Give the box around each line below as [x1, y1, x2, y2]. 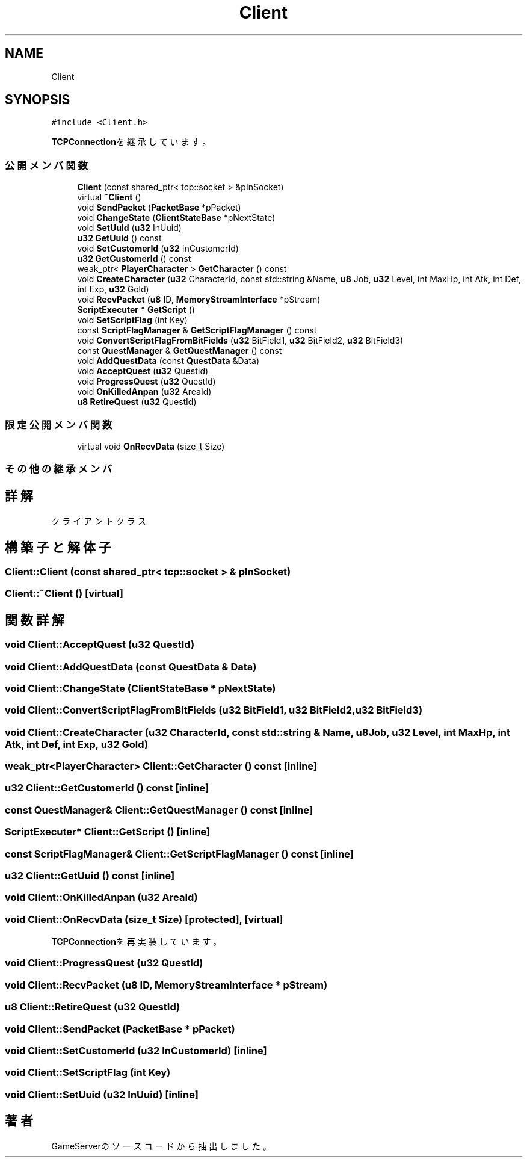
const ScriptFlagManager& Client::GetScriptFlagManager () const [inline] [5, 847, 354, 860]
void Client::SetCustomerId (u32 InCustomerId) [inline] [5, 1044, 267, 1057]
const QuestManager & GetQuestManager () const [77, 345, 282, 356]
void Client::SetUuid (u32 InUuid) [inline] [5, 1088, 199, 1101]
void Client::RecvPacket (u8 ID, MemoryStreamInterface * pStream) [5, 978, 328, 991]
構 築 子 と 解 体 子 [5, 539, 111, 555]
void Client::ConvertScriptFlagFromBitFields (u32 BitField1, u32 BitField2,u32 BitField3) [5, 704, 423, 717]
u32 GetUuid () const [77, 233, 162, 244]
